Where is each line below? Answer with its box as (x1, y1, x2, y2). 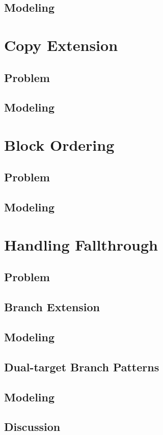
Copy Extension (4, 34, 118, 55)
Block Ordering (4, 134, 115, 155)
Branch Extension (4, 299, 100, 315)
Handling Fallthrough (4, 234, 158, 255)
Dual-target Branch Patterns (4, 359, 159, 374)
